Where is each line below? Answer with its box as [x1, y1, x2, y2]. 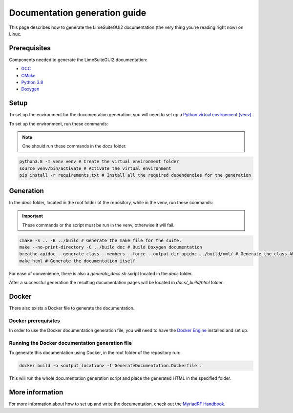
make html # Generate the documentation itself [19, 258, 135, 264]
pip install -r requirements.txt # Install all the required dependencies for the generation [19, 172, 251, 178]
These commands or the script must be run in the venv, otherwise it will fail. [22, 222, 175, 228]
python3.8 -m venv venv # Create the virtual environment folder [19, 159, 179, 165]
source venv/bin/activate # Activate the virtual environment [19, 165, 171, 171]
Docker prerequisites [9, 317, 61, 324]
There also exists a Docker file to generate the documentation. [9, 305, 135, 311]
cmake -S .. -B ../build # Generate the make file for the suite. [19, 237, 182, 243]
